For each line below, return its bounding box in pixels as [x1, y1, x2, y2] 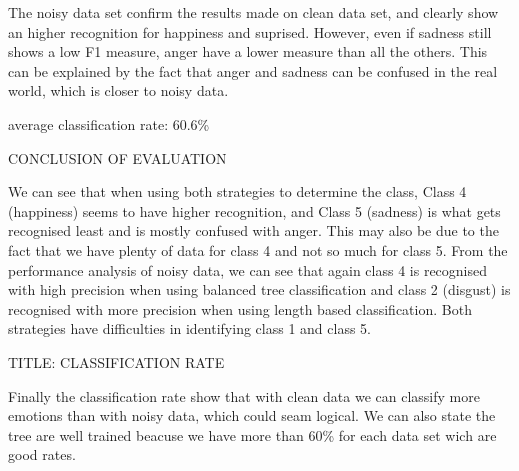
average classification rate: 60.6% [8, 113, 210, 134]
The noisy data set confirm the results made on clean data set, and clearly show [8, 2, 499, 22]
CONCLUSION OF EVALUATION [8, 147, 227, 168]
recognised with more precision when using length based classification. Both [8, 298, 472, 319]
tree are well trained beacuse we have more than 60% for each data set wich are [8, 424, 497, 445]
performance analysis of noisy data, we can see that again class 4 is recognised [8, 259, 488, 280]
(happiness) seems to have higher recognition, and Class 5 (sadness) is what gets [8, 200, 501, 221]
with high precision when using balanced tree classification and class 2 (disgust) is [8, 279, 511, 300]
